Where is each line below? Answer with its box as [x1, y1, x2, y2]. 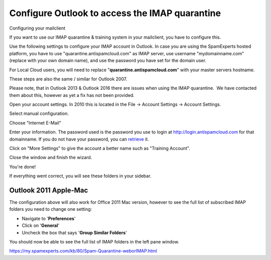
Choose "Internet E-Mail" [9, 119, 62, 125]
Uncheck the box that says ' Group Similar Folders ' [22, 229, 127, 235]
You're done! [9, 164, 36, 170]
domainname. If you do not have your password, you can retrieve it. [9, 136, 149, 142]
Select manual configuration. [9, 110, 69, 116]
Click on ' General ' [22, 222, 60, 228]
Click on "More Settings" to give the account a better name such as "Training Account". [9, 146, 190, 152]
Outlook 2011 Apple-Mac [9, 186, 88, 194]
